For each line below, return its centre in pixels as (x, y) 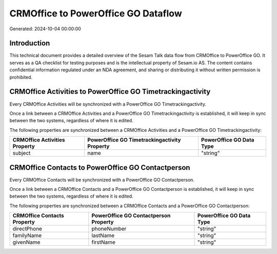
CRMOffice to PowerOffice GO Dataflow (96, 13)
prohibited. (21, 77)
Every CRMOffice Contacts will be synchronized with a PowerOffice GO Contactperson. (102, 180)
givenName (26, 242)
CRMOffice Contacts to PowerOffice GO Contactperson (100, 168)
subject (22, 153)
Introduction (30, 43)
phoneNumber (109, 229)
